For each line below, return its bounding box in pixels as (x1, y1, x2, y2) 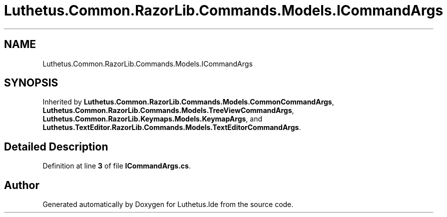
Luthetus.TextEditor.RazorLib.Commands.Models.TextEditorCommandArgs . (42, 123, 301, 132)
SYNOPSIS (4, 76, 58, 89)
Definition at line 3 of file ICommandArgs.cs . (42, 161, 191, 170)
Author (4, 178, 39, 191)
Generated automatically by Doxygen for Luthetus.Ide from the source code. (42, 200, 294, 209)
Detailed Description (4, 140, 108, 153)
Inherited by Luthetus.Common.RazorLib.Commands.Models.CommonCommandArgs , (42, 97, 334, 106)
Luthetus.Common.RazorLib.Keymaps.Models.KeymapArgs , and (42, 114, 263, 123)
